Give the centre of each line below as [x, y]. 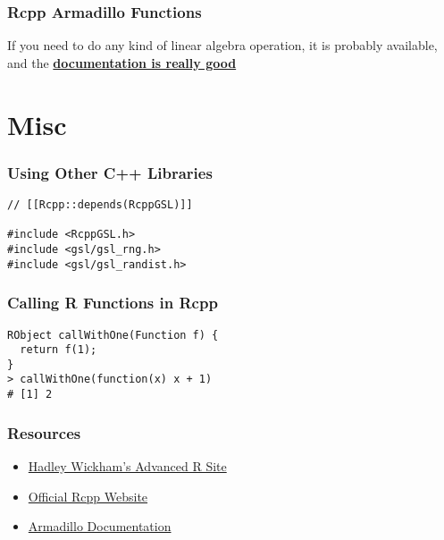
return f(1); [59, 350]
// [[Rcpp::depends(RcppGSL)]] [100, 205]
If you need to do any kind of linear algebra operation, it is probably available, [222, 45]
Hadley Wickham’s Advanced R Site [127, 466]
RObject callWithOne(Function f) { [113, 335]
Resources [44, 432]
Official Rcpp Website [88, 496]
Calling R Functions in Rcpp [113, 303]
